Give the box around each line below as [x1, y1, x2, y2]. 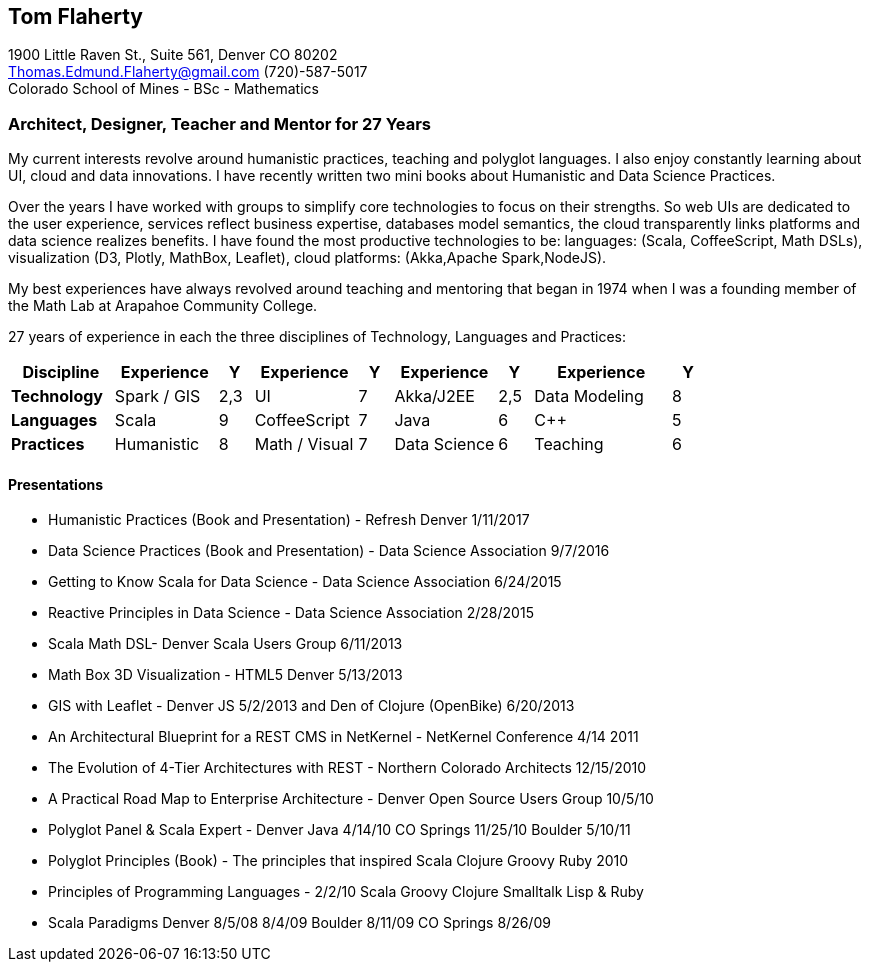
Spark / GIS [114, 386, 201, 407]
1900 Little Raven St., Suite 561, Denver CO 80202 [8, 46, 338, 64]
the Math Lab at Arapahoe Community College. [8, 297, 318, 315]
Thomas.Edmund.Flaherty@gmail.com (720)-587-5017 [8, 63, 368, 81]
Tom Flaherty [8, 4, 143, 29]
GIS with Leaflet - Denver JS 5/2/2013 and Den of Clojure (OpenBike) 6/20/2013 [48, 697, 575, 715]
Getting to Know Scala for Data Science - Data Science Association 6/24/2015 [48, 573, 562, 591]
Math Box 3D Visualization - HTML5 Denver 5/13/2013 [48, 666, 403, 684]
